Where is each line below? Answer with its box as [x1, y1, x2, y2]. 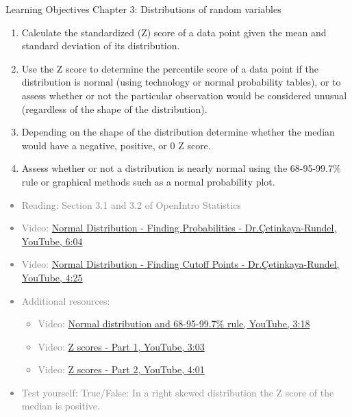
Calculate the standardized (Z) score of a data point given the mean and [21, 25, 327, 39]
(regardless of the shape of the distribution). [21, 101, 208, 116]
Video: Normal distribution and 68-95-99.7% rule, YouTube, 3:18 [38, 316, 310, 331]
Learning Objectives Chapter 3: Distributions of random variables [5, 2, 281, 16]
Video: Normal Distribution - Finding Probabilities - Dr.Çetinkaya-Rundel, [21, 220, 337, 235]
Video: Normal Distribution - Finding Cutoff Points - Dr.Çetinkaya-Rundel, [21, 257, 340, 271]
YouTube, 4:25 [21, 270, 83, 284]
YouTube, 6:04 [21, 233, 83, 248]
